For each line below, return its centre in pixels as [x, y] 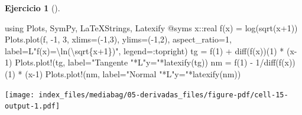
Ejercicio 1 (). [33, 8]
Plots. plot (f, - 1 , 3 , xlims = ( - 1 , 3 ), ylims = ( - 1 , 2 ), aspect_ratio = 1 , [118, 39]
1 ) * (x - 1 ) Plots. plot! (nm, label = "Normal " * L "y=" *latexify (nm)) [124, 73]
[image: [20, 95]
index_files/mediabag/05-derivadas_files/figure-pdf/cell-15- [163, 95]
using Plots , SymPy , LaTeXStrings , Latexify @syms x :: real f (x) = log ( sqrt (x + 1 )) [151, 27]
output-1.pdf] [33, 106]
